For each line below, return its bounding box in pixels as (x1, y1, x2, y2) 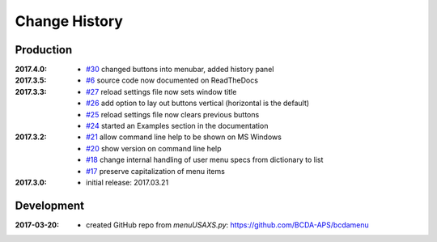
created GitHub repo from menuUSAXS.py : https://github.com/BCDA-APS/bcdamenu (86, 219, 370, 230)
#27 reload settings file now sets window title (86, 87, 237, 96)
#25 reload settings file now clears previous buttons (86, 109, 260, 119)
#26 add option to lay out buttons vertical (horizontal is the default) (86, 98, 310, 108)
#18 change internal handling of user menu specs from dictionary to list (86, 155, 324, 165)
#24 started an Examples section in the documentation (86, 121, 269, 131)
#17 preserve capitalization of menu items (86, 166, 226, 176)
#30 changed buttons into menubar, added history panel (86, 65, 274, 74)
